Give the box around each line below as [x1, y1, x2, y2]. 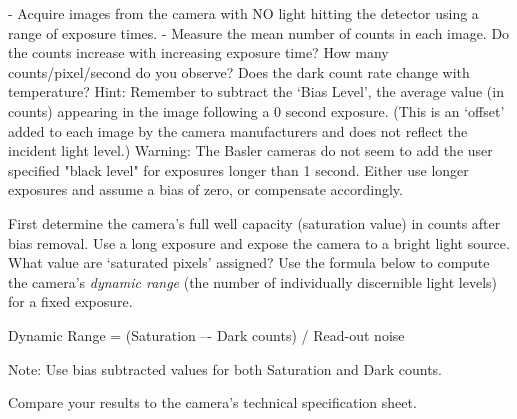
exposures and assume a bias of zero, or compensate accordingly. [8, 179, 403, 200]
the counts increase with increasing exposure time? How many [8, 42, 389, 63]
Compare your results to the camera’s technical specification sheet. [8, 392, 417, 413]
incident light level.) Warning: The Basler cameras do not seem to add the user [8, 140, 493, 161]
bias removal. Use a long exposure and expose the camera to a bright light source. [8, 232, 510, 253]
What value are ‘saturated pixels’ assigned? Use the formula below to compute [8, 252, 490, 273]
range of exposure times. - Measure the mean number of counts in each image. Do [8, 22, 510, 43]
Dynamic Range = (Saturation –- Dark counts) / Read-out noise [8, 324, 405, 345]
